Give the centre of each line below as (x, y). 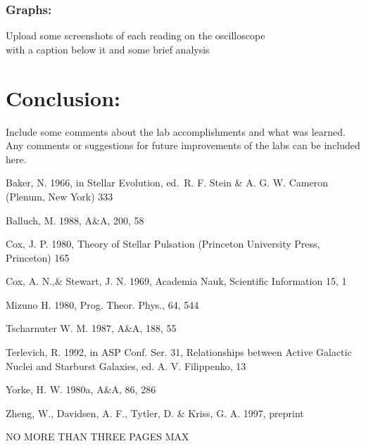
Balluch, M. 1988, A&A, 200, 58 (75, 220)
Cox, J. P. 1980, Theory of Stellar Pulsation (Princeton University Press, (163, 244)
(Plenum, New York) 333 (59, 196)
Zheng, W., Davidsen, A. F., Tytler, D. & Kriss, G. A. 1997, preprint (155, 413)
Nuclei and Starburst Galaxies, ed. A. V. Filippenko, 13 (126, 365)
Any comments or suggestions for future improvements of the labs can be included (183, 145)
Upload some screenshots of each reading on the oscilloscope (135, 36)
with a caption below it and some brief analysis (108, 49)
